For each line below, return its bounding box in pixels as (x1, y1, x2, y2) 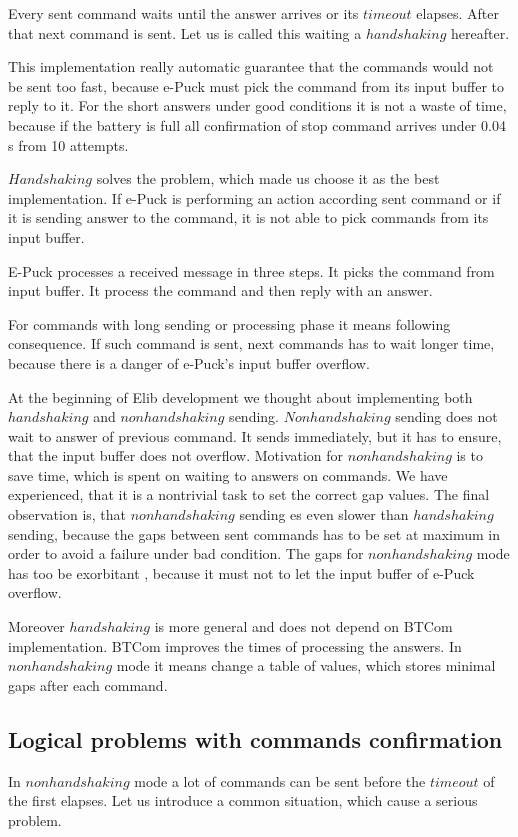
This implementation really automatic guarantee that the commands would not (8, 56, 494, 77)
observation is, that (8, 504, 127, 525)
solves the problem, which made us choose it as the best (96, 168, 440, 189)
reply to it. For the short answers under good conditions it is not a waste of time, (8, 95, 507, 116)
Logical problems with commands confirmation (8, 723, 503, 754)
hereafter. (451, 22, 510, 43)
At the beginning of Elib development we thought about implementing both (8, 386, 473, 407)
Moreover (8, 616, 65, 637)
